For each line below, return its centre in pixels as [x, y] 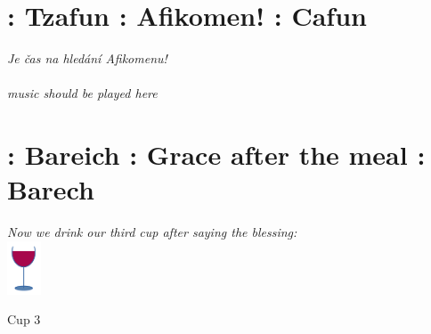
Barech [51, 189]
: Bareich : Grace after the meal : [216, 155]
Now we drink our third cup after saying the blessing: [152, 232]
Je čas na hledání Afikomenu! [87, 58]
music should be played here [82, 93]
